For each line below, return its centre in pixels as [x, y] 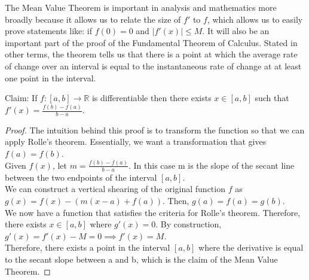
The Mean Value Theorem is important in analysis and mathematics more [141, 7]
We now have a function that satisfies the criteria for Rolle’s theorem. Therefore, [153, 212]
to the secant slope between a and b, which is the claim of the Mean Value [141, 259]
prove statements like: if [49, 31]
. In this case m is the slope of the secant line [211, 165]
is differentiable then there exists [152, 98]
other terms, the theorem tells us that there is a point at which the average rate [151, 54]
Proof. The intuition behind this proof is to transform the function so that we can [155, 130]
